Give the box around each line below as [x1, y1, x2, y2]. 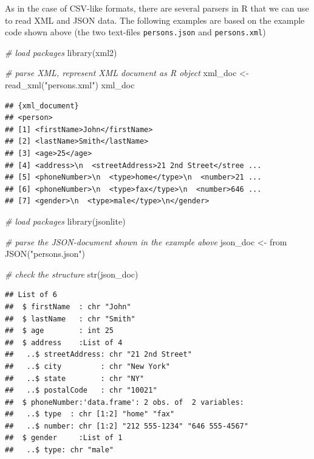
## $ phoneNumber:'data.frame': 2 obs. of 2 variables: [5, 398, 244, 407]
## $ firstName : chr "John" [5, 302, 131, 311]
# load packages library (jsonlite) [5, 214, 126, 227]
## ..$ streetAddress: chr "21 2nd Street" [5, 350, 192, 359]
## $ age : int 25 [5, 326, 114, 335]
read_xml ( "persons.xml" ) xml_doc [5, 79, 135, 91]
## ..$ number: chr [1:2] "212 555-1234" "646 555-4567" [5, 421, 248, 430]
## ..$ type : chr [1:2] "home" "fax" [5, 410, 175, 419]
